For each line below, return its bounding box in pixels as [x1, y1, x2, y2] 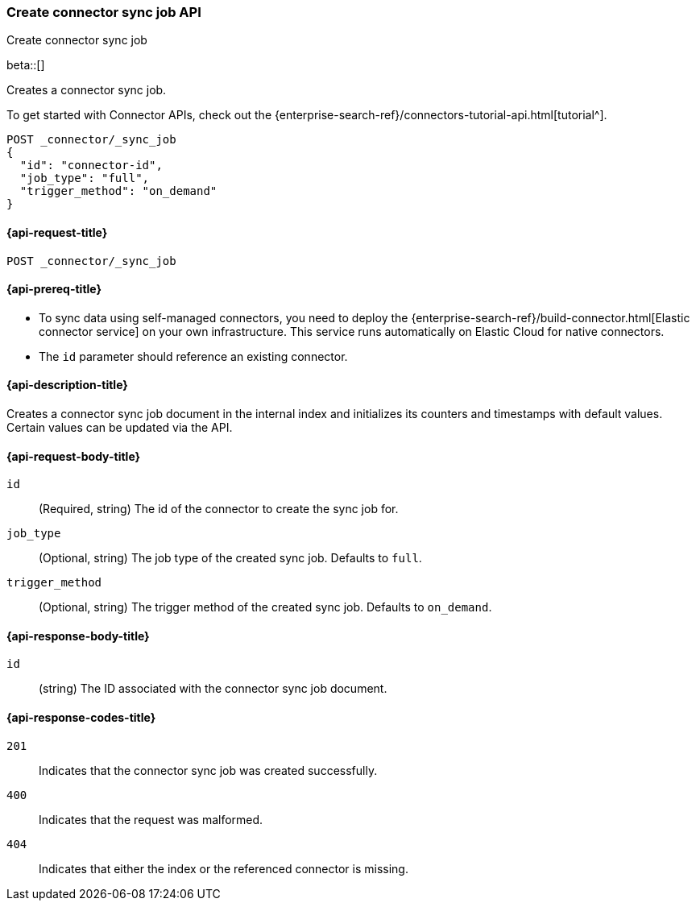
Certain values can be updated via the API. [6, 420, 233, 435]
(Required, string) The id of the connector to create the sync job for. [39, 502, 399, 516]
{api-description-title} [6, 378, 128, 392]
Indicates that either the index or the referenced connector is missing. [39, 861, 408, 876]
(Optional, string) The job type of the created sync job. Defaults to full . [39, 551, 422, 565]
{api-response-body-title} [6, 628, 150, 643]
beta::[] [6, 58, 45, 72]
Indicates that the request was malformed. [39, 812, 263, 826]
